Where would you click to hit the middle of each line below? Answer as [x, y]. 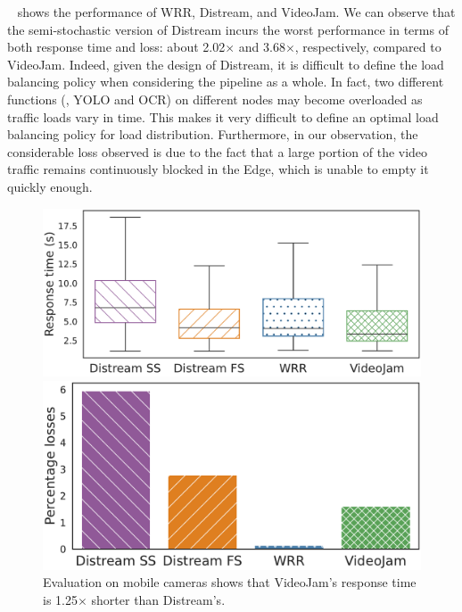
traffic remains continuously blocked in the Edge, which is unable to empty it [218, 169]
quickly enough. [50, 186]
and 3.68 [262, 47]
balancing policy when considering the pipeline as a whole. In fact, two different [226, 82]
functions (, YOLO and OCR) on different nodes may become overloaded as [215, 99]
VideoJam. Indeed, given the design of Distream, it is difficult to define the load [226, 64]
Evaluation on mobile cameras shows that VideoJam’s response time [230, 582]
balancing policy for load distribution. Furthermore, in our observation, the [213, 134]
